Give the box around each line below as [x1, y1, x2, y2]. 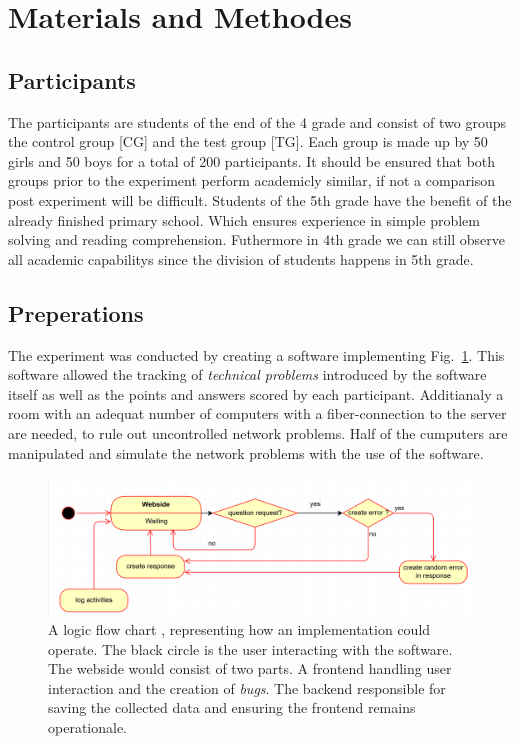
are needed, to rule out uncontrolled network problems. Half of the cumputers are [8, 422, 508, 443]
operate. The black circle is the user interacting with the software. [48, 638, 453, 659]
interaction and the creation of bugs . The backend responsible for [48, 677, 446, 698]
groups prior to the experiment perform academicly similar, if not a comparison [8, 170, 496, 191]
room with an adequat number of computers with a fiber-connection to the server [8, 403, 507, 424]
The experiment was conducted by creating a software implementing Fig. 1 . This [8, 344, 505, 365]
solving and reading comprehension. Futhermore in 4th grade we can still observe [8, 229, 505, 250]
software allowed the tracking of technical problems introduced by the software [8, 364, 487, 385]
